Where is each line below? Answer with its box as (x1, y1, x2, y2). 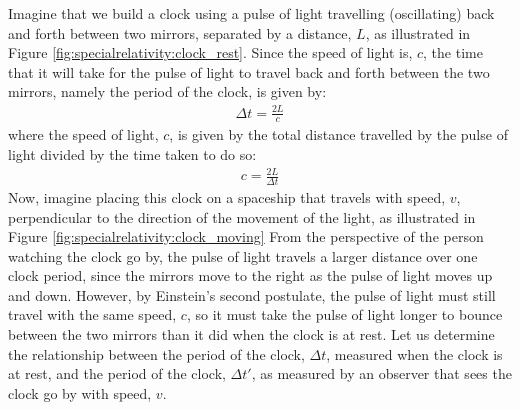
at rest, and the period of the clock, (8, 363, 226, 384)
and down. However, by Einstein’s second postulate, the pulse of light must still (8, 284, 496, 305)
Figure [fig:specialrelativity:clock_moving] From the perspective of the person (8, 226, 484, 247)
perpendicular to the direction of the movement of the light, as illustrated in (8, 206, 476, 227)
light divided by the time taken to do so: (8, 143, 257, 164)
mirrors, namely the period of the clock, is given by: (8, 81, 327, 102)
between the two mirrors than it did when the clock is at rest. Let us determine (8, 324, 495, 345)
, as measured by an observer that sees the (251, 363, 512, 384)
